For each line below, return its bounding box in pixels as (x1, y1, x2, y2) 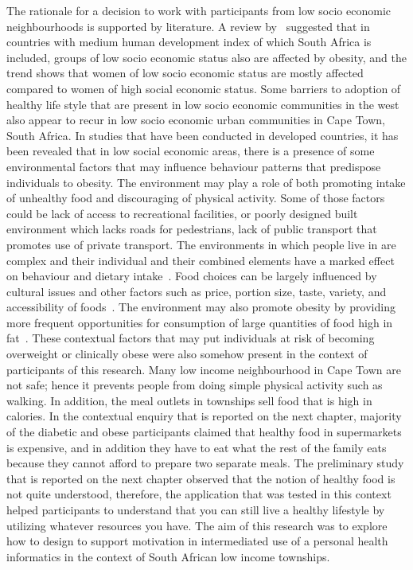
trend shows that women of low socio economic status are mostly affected (6, 64, 364, 81)
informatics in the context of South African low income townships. (6, 548, 330, 564)
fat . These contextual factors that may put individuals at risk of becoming (6, 330, 375, 346)
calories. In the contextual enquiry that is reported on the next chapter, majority (6, 408, 402, 424)
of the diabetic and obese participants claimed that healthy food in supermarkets (6, 424, 402, 440)
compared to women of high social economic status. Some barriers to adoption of (6, 80, 401, 96)
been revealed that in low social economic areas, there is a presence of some (6, 142, 375, 159)
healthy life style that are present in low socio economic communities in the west (6, 96, 399, 112)
